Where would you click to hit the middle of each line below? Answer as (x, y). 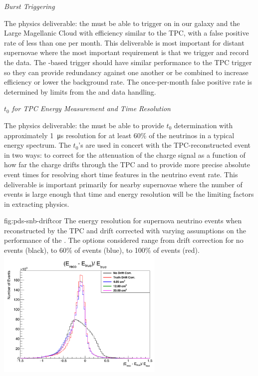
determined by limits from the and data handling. (80, 91)
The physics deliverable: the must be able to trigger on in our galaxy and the (122, 23)
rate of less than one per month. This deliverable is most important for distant (124, 42)
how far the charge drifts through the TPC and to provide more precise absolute (127, 164)
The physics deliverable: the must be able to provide (84, 125)
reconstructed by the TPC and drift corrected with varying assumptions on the (125, 230)
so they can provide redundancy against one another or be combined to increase (126, 72)
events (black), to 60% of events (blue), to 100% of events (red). (102, 250)
